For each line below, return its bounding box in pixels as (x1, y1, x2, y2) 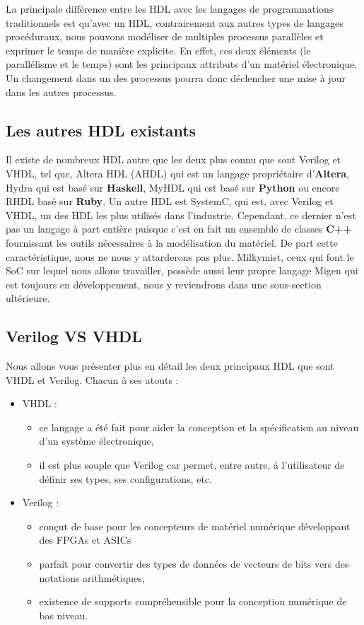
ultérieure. (6, 291, 50, 305)
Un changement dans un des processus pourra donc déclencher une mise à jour (6, 70, 346, 85)
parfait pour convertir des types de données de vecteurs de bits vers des (39, 556, 349, 571)
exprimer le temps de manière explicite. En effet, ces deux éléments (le (6, 42, 311, 57)
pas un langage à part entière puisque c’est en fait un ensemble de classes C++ (6, 221, 352, 236)
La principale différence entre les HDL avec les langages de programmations (6, 1, 334, 16)
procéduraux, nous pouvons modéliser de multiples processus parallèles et (6, 29, 324, 44)
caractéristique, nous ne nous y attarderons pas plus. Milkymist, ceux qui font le (6, 249, 354, 264)
